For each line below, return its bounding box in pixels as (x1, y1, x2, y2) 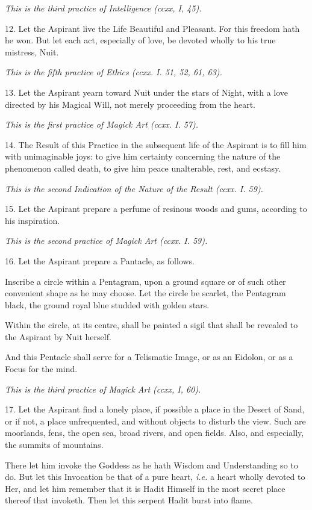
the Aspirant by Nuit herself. (5, 330, 111, 343)
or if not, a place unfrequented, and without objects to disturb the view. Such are (5, 414, 306, 427)
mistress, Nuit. (5, 45, 59, 58)
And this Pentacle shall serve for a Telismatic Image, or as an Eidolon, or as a (5, 350, 293, 363)
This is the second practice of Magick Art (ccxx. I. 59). (5, 234, 208, 247)
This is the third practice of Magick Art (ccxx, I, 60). (5, 382, 201, 395)
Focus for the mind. (5, 362, 78, 375)
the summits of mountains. (5, 438, 104, 451)
